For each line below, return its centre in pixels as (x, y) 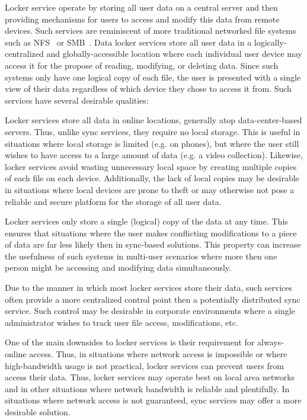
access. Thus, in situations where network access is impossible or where (158, 354)
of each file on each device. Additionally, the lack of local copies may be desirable (152, 178)
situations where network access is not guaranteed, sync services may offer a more (153, 400)
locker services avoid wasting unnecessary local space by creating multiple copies (151, 166)
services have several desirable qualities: (77, 100)
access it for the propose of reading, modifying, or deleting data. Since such (142, 65)
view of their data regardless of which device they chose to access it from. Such (148, 89)
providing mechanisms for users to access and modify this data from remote (142, 19)
